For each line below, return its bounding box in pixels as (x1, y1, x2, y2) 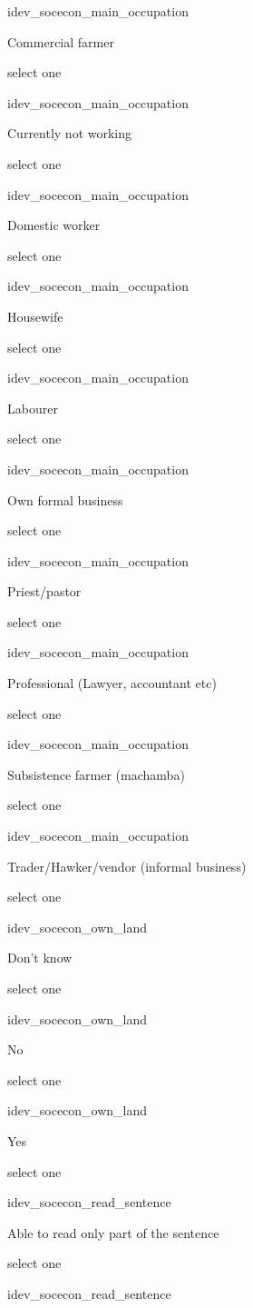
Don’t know (7, 948, 73, 967)
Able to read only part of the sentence (7, 1223, 219, 1242)
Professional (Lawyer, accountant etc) (7, 674, 217, 693)
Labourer (7, 398, 58, 417)
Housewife (7, 306, 63, 325)
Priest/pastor (7, 582, 82, 601)
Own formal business (7, 490, 123, 509)
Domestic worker (7, 215, 101, 235)
